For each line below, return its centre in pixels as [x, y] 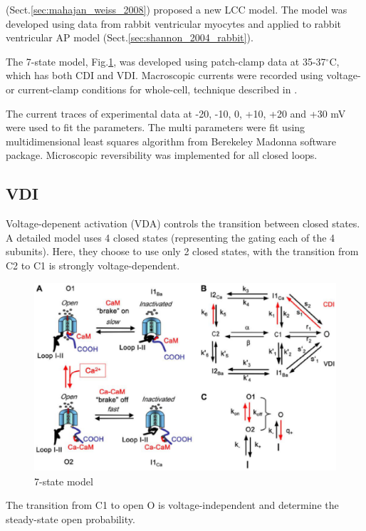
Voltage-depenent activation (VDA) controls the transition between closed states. [183, 223]
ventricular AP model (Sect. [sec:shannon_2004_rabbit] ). [130, 37]
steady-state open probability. [70, 519]
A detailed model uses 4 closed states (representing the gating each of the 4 [171, 237]
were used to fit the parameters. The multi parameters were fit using [156, 127]
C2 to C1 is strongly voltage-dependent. [93, 265]
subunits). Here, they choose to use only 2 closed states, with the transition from [182, 251]
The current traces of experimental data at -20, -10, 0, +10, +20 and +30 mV [176, 113]
